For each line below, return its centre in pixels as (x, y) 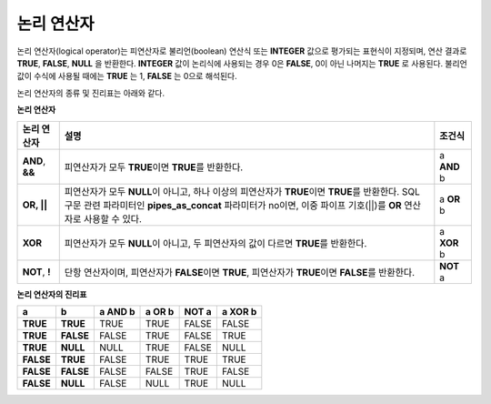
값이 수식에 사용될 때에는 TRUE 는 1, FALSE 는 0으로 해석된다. (127, 76)
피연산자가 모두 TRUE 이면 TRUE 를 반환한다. (154, 167)
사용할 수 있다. (113, 218)
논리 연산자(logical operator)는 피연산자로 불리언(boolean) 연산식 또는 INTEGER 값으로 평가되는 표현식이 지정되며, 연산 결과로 (242, 51)
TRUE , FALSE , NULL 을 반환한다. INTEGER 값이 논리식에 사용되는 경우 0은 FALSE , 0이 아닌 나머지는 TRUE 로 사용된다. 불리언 (242, 63)
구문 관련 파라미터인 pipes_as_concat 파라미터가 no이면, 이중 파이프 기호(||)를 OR (233, 205)
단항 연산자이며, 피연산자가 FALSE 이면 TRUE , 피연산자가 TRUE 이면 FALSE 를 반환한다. (240, 272)
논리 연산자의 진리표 (52, 294)
